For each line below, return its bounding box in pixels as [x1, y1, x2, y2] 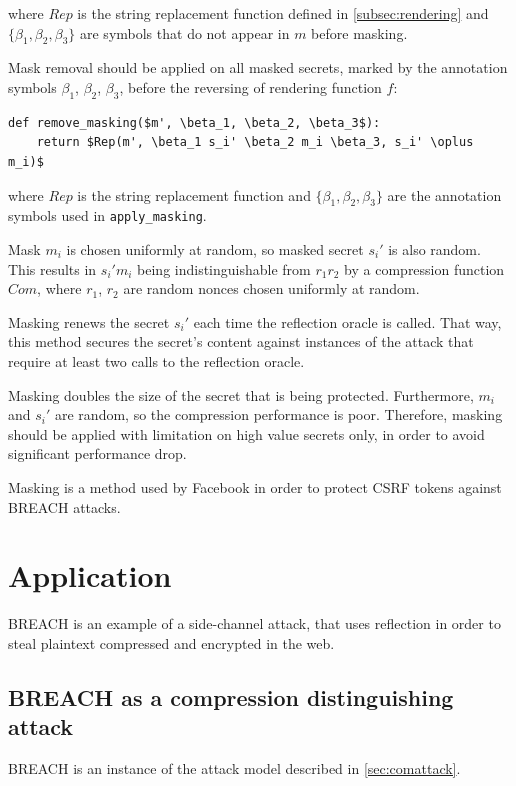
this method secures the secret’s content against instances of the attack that [8, 331, 474, 352]
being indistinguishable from [137, 258, 311, 279]
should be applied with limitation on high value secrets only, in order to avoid [8, 423, 485, 444]
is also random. [388, 239, 481, 260]
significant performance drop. [8, 443, 187, 464]
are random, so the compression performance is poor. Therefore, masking [55, 404, 503, 425]
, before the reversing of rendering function [119, 76, 382, 97]
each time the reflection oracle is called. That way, [193, 311, 502, 332]
